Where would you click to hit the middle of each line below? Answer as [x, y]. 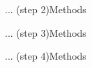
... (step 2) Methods [46, 9]
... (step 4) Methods [46, 56]
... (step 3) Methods [46, 32]
